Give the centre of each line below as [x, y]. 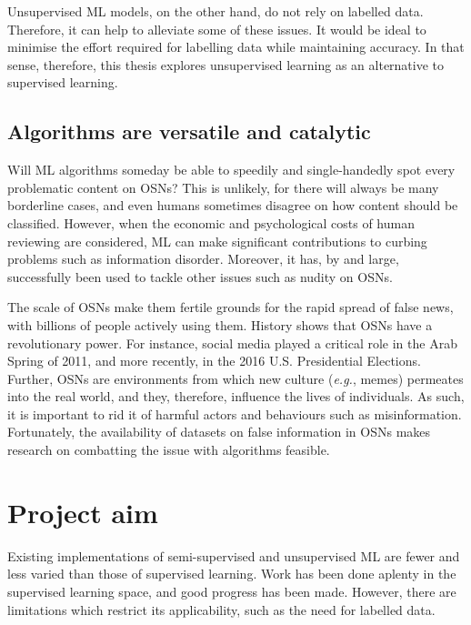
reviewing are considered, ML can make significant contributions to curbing [217, 241]
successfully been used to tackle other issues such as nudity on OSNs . [200, 276]
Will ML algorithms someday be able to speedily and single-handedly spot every [231, 170]
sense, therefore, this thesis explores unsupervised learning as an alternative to [226, 64]
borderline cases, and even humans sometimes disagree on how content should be [233, 205]
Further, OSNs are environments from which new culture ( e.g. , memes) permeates [235, 378]
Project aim [83, 512]
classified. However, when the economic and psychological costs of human [211, 222]
